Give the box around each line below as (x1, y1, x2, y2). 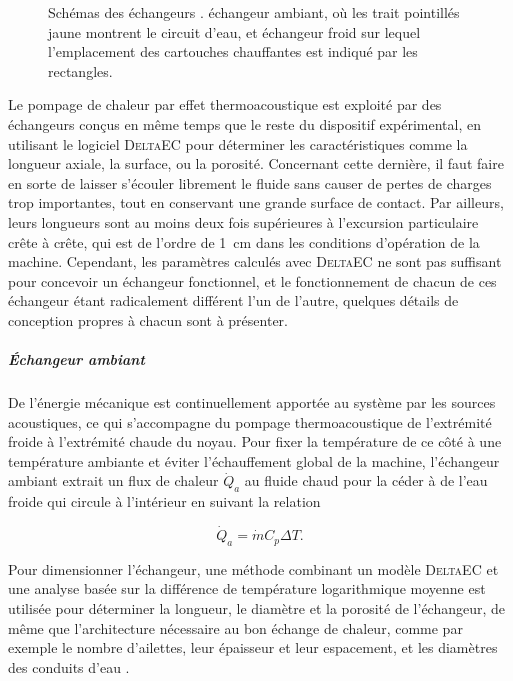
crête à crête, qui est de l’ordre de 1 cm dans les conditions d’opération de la (8, 231, 480, 252)
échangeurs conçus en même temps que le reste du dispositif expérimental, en (8, 113, 482, 134)
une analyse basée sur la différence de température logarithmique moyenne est (8, 578, 486, 599)
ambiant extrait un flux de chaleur (8, 470, 219, 491)
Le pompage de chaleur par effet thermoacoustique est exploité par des (8, 94, 442, 115)
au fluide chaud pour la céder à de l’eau (244, 470, 488, 491)
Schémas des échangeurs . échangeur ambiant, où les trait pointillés (48, 2, 460, 22)
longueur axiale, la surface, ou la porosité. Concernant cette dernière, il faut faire (8, 153, 504, 174)
